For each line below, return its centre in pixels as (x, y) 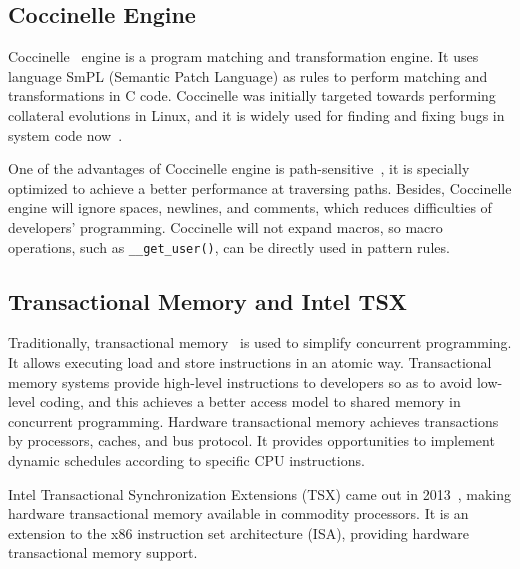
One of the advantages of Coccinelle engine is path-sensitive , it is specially (239, 168)
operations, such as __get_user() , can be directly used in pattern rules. (229, 246)
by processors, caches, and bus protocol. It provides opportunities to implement (251, 440)
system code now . (65, 134)
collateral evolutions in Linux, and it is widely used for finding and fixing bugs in (256, 114)
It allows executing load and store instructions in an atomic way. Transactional (250, 362)
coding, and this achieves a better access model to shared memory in (250, 401)
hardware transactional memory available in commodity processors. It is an (238, 513)
